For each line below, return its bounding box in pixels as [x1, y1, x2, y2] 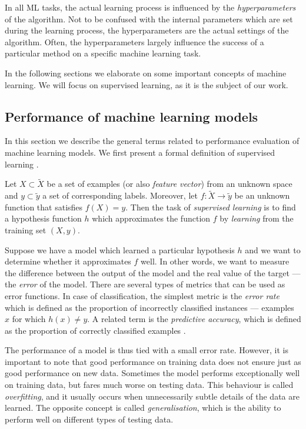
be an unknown [234, 189, 290, 202]
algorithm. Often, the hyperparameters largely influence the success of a [5, 35, 264, 48]
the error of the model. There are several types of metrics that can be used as [5, 278, 285, 290]
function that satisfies [5, 200, 83, 213]
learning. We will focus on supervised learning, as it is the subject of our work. [5, 78, 288, 91]
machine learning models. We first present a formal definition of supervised [5, 146, 275, 158]
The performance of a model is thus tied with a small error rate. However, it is [5, 344, 288, 356]
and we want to [245, 243, 301, 256]
